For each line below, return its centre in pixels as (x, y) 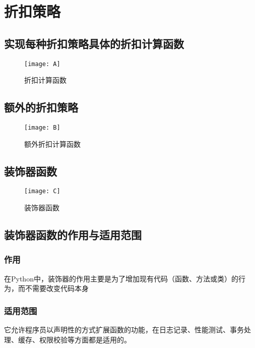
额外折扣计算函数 (52, 143)
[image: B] (42, 128)
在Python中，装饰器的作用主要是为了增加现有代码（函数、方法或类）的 (121, 278)
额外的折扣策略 (41, 107)
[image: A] (42, 64)
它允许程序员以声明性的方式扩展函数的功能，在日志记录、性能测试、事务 (124, 330)
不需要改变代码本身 (57, 288)
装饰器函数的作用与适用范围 (73, 235)
